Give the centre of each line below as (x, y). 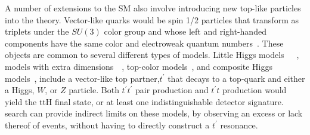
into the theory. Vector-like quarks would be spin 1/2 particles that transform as (152, 19)
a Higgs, (20, 90)
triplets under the (37, 31)
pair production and (172, 90)
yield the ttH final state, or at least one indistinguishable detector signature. (144, 101)
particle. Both (94, 90)
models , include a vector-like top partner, (82, 78)
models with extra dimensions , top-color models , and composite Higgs (139, 66)
